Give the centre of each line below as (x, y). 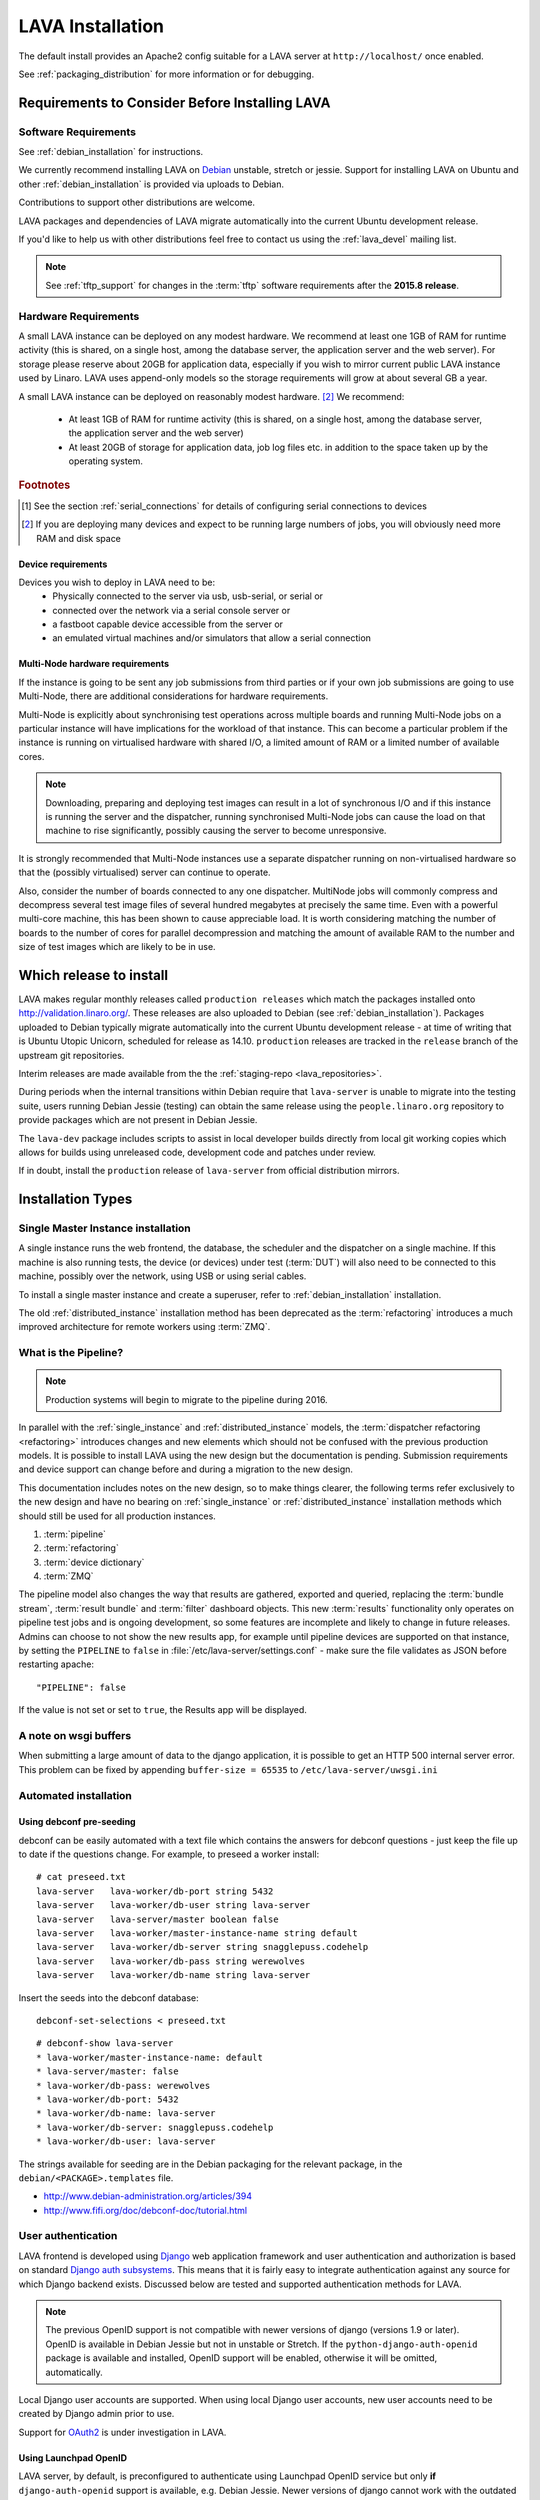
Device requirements (63, 564)
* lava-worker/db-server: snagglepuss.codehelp (155, 2127)
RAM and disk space (79, 538)
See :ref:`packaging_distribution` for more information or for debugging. (166, 74)
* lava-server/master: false (107, 2071)
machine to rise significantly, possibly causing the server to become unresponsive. (216, 831)
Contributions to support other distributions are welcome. (136, 202)
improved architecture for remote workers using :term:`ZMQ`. (144, 1327)
